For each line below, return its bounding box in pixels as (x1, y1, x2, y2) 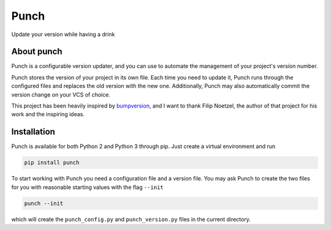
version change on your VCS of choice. (11, 91, 110, 98)
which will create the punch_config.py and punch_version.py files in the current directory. (11, 215, 251, 223)
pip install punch (24, 159, 80, 166)
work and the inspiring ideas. (11, 111, 85, 118)
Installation (11, 127, 55, 137)
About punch (11, 46, 63, 57)
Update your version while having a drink (11, 31, 115, 38)
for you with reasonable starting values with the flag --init (11, 184, 164, 191)
